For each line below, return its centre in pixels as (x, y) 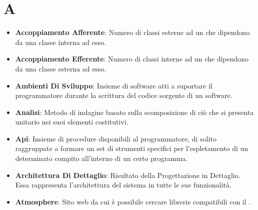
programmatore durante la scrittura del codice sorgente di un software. (124, 95)
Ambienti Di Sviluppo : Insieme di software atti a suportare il (114, 85)
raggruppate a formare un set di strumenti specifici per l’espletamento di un (132, 148)
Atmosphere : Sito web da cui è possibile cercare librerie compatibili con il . (133, 201)
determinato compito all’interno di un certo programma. (101, 158)
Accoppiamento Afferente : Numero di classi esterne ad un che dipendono (132, 32)
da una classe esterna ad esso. (61, 68)
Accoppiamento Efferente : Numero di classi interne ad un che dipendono (132, 59)
